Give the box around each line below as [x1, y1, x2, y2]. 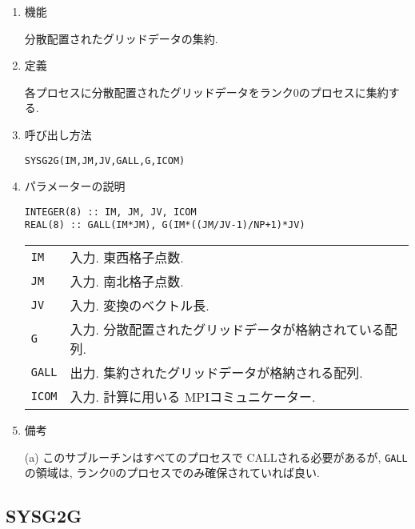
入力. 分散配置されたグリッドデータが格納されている [70, 320, 385, 339]
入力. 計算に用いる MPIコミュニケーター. [70, 387, 316, 407]
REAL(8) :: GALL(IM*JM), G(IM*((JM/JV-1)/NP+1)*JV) [24, 219, 305, 231]
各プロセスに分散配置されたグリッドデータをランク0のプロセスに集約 [24, 83, 389, 100]
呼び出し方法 [24, 126, 92, 142]
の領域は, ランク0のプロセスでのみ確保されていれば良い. [24, 464, 320, 481]
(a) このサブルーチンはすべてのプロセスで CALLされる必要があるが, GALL [24, 448, 408, 465]
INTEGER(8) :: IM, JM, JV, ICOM [24, 206, 197, 218]
